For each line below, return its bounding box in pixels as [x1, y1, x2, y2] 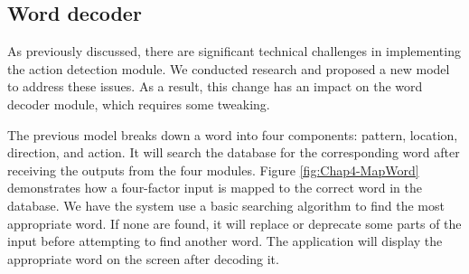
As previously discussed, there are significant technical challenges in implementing [7, 42, 461, 61]
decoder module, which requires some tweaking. [7, 94, 270, 113]
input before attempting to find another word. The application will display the [7, 231, 443, 250]
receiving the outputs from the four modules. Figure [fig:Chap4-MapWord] [7, 160, 419, 179]
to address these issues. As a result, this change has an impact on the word [7, 77, 423, 96]
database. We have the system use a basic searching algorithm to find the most [7, 195, 445, 214]
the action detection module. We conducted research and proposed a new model [7, 59, 450, 78]
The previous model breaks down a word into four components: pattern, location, [7, 125, 458, 144]
